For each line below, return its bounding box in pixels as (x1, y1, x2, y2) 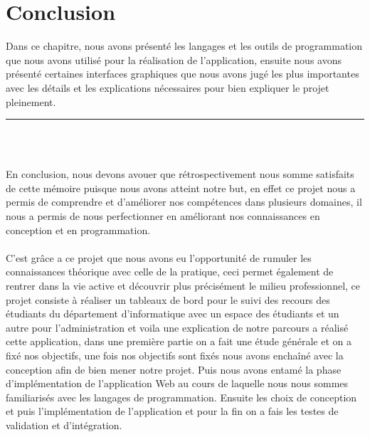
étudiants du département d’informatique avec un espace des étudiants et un (6, 306, 339, 321)
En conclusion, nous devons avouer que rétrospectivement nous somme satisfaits (6, 167, 354, 181)
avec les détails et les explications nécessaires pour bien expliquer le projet (6, 80, 329, 95)
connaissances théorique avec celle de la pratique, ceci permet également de (6, 264, 334, 279)
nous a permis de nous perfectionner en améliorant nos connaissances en (6, 209, 320, 223)
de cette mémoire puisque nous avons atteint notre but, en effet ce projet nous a (6, 180, 356, 195)
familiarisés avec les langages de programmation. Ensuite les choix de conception (6, 389, 357, 404)
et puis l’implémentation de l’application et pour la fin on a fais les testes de (6, 404, 339, 418)
